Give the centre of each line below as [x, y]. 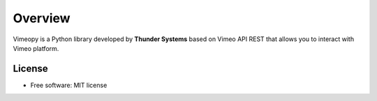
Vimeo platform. [36, 48]
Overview [42, 18]
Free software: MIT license [69, 85]
